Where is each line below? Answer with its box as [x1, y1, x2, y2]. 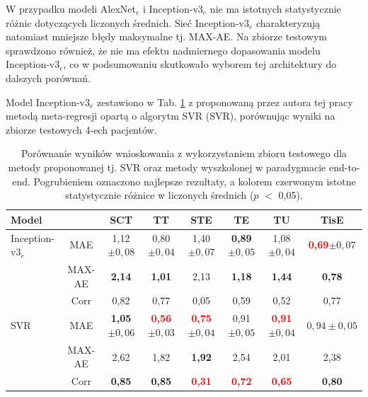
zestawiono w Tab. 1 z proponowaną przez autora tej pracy [97, 94, 353, 109]
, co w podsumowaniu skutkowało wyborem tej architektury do [63, 57, 337, 71]
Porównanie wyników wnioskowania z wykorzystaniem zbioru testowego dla [21, 146, 347, 161]
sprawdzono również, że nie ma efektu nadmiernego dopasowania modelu [6, 42, 321, 57]
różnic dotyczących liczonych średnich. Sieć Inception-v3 [6, 15, 249, 30]
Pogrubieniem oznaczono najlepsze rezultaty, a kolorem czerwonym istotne [33, 173, 356, 188]
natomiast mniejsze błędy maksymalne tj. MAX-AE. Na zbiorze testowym [6, 29, 327, 44]
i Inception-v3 [143, 1, 203, 16]
